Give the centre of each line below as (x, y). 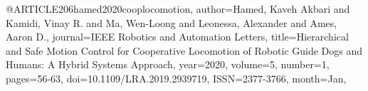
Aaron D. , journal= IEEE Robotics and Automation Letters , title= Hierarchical (177, 37)
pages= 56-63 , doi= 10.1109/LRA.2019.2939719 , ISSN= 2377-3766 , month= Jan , (176, 78)
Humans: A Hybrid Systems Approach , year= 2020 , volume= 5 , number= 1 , (168, 64)
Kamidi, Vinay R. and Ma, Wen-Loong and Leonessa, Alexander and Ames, (172, 22)
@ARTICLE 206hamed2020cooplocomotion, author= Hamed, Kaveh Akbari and (178, 9)
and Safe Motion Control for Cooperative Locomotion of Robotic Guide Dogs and (184, 50)
